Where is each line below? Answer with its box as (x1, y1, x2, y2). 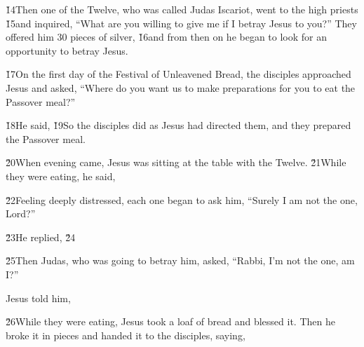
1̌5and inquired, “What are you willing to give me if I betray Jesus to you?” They (6, 15, 357, 30)
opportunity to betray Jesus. (6, 43, 128, 57)
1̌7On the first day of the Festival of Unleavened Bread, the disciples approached (6, 67, 351, 81)
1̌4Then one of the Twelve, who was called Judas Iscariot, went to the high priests (6, 2, 358, 16)
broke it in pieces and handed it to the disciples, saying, (6, 327, 245, 342)
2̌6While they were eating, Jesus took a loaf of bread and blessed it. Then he (6, 314, 335, 329)
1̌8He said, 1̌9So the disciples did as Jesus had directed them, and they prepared (6, 118, 351, 132)
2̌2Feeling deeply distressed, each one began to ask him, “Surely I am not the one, (6, 192, 358, 207)
